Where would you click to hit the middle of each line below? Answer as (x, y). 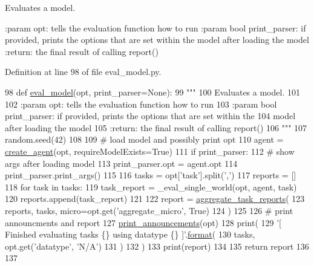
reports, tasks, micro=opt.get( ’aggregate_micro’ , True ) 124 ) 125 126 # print (149, 210)
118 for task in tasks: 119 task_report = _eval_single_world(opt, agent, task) (151, 187)
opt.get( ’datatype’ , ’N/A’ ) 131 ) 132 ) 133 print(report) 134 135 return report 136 (157, 246)
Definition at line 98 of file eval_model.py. (83, 72)
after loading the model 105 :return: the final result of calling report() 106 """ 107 (156, 127)
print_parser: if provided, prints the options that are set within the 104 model (150, 116)
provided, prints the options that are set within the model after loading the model (157, 40)
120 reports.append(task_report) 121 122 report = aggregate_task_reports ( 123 (155, 199)
